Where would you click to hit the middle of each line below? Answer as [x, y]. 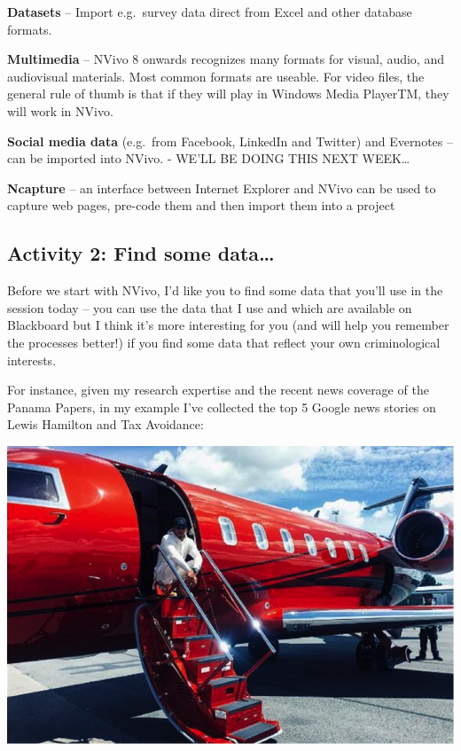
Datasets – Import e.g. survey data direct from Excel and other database [210, 12]
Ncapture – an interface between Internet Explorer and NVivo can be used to [222, 188]
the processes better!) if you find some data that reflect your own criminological [224, 342]
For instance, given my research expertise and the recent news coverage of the [218, 390]
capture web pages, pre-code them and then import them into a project [201, 205]
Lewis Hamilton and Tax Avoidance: [105, 424]
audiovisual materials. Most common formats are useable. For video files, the [216, 76]
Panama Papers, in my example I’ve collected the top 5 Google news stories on [222, 407]
